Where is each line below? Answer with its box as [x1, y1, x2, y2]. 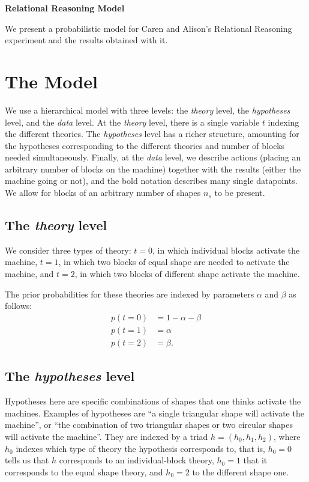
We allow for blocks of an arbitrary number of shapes [5, 186, 201, 199]
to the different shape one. [192, 465, 289, 478]
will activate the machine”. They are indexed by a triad [5, 430, 208, 442]
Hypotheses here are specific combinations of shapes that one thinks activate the [5, 395, 301, 407]
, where [274, 430, 301, 442]
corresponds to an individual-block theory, [59, 454, 214, 466]
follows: [5, 299, 32, 312]
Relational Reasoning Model [5, 2, 125, 14]
